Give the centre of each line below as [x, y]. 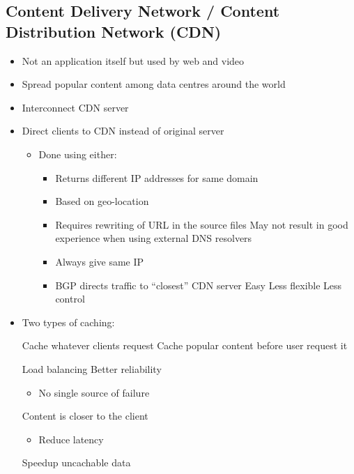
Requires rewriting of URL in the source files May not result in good [202, 224]
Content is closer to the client [85, 416]
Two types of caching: [68, 322]
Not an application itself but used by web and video [133, 60]
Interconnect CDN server [75, 107]
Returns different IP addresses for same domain [157, 177]
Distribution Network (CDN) [114, 31]
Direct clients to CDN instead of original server [123, 131]
